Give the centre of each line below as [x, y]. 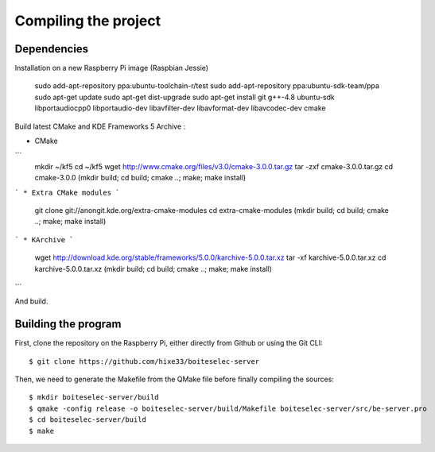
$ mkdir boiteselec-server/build [94, 398]
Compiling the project [88, 21]
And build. [31, 301]
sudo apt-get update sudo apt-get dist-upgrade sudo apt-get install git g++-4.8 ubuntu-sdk [185, 97]
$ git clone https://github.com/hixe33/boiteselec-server [144, 361]
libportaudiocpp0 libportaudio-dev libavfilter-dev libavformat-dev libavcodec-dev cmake [180, 108]
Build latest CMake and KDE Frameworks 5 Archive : [100, 126]
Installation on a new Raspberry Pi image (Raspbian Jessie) [112, 68]
